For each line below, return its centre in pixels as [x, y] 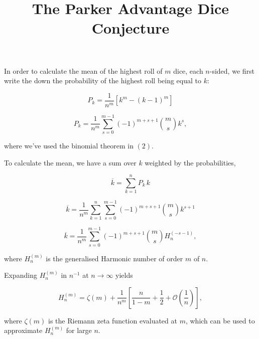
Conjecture [131, 28]
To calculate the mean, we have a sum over [70, 162]
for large [79, 330]
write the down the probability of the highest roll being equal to [103, 80]
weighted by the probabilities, [190, 162]
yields [124, 275]
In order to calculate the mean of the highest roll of [83, 70]
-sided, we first [232, 70]
